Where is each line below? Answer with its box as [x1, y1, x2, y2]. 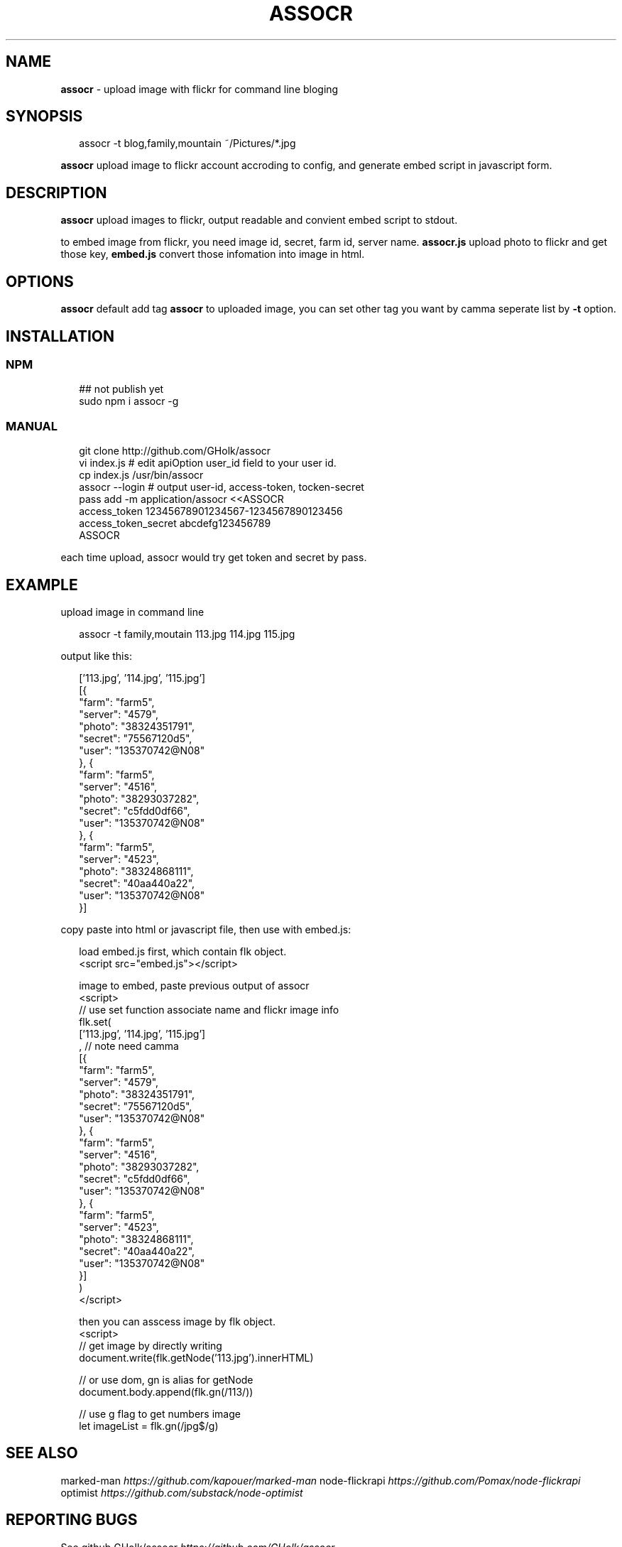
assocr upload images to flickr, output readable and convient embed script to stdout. [60, 214, 458, 227]
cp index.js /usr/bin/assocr [79, 469, 204, 482]
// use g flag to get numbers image [79, 1407, 241, 1420]
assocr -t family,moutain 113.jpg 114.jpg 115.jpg [79, 627, 295, 640]
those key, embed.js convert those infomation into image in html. [60, 248, 365, 261]
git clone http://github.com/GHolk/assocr [79, 445, 271, 457]
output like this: [60, 649, 132, 662]
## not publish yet [79, 383, 164, 396]
